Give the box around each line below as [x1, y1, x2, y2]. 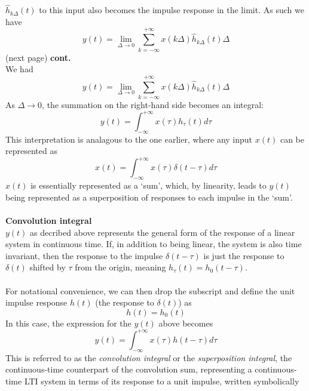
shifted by [29, 261, 66, 273]
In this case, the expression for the [5, 316, 131, 329]
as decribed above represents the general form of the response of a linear [30, 226, 295, 238]
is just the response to [203, 249, 284, 261]
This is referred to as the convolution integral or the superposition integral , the [5, 351, 292, 364]
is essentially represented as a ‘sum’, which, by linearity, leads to [30, 179, 267, 192]
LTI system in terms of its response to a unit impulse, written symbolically [24, 374, 299, 387]
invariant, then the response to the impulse [5, 249, 163, 261]
